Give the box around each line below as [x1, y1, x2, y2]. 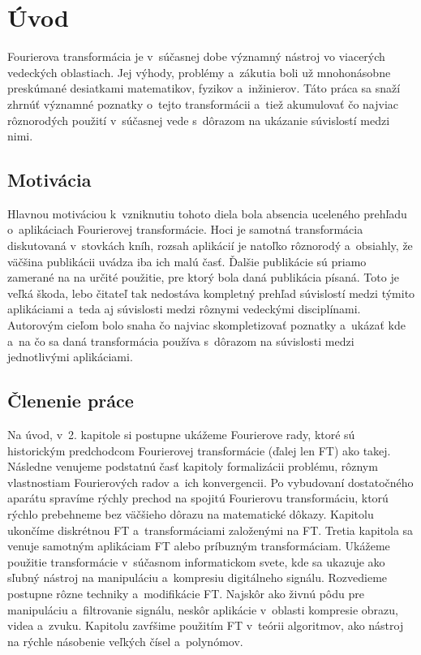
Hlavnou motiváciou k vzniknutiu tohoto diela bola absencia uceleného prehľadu [7, 205, 407, 222]
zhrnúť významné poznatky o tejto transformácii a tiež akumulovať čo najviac [7, 95, 399, 112]
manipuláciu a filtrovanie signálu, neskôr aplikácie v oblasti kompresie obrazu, [7, 601, 398, 618]
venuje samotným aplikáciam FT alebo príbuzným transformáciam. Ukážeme [7, 537, 390, 554]
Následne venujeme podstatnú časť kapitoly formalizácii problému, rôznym [7, 458, 378, 475]
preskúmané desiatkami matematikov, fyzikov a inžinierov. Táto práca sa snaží [7, 80, 401, 97]
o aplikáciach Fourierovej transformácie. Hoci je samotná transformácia [7, 221, 363, 238]
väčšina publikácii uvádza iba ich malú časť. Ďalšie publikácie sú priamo [7, 252, 367, 269]
